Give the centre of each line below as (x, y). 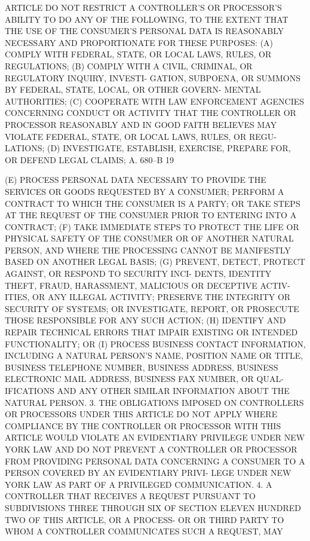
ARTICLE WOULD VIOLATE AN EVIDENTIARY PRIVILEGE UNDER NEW (155, 437)
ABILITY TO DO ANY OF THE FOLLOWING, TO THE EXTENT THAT (147, 19)
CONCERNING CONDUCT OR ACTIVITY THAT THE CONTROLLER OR (151, 113)
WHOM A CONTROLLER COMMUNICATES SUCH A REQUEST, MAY (144, 531)
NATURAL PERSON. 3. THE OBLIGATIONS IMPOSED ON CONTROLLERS (154, 402)
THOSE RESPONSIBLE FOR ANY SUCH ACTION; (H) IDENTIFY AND (145, 320)
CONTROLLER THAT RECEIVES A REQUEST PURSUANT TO (131, 496)
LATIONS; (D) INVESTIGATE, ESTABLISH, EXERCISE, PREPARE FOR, (148, 148)
